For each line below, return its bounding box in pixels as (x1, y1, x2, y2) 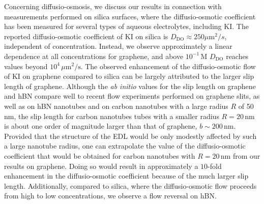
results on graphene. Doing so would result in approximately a (4, 160, 198, 171)
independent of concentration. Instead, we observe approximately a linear (4, 41, 232, 51)
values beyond (4, 61, 48, 71)
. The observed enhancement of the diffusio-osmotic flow (80, 61, 256, 71)
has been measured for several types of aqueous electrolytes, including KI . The (4, 21, 249, 32)
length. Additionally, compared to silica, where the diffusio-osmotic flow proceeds (4, 180, 257, 191)
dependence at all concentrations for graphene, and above (4, 50, 184, 61)
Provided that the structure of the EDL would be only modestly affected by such (4, 130, 257, 141)
